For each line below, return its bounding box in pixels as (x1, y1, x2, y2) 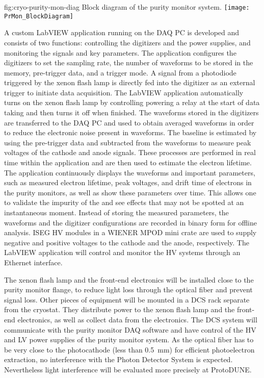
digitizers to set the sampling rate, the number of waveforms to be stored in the (4, 57, 253, 68)
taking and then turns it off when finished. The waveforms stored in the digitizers (4, 107, 259, 118)
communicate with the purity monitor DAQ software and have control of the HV (4, 324, 256, 335)
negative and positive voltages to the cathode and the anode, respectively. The (4, 237, 249, 247)
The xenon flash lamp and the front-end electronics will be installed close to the (4, 274, 254, 285)
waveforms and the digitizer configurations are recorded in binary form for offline (4, 217, 257, 228)
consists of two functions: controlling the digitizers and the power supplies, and (4, 37, 251, 47)
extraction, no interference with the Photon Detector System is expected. (4, 354, 233, 365)
